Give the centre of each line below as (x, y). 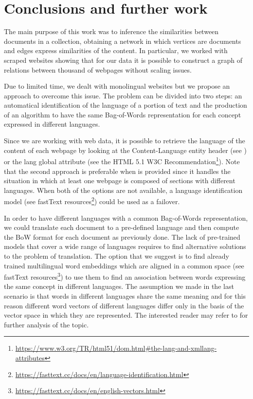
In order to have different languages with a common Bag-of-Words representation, (126, 218)
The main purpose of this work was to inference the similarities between (111, 31)
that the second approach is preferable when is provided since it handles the (117, 171)
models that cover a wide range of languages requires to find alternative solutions (125, 246)
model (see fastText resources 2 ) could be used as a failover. (92, 200)
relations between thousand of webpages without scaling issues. (98, 69)
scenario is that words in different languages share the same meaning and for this (125, 295)
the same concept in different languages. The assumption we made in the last (119, 286)
